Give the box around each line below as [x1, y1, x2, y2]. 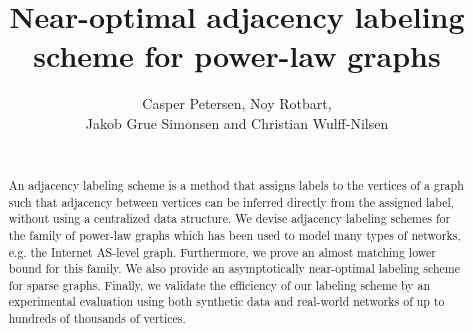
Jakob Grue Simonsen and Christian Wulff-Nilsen [85, 112, 389, 133]
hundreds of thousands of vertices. [8, 310, 186, 327]
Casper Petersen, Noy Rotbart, [142, 93, 332, 114]
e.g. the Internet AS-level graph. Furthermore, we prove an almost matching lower [8, 243, 436, 260]
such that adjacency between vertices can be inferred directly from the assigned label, [8, 193, 455, 210]
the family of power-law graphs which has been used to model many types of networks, [8, 226, 461, 243]
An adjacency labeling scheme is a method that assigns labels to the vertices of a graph [8, 176, 464, 193]
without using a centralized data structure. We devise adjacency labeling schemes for [8, 210, 451, 227]
